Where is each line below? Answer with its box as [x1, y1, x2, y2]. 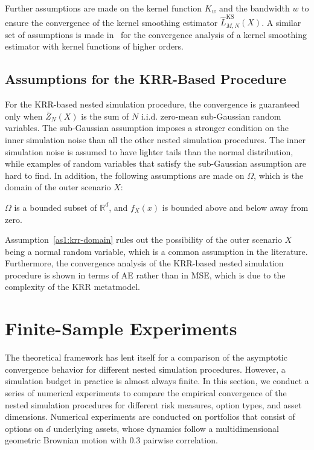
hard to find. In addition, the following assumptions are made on [5, 169, 245, 181]
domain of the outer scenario [5, 181, 111, 193]
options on [5, 422, 43, 434]
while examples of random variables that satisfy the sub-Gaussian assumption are [5, 157, 307, 170]
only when [5, 109, 43, 122]
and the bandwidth [219, 2, 290, 14]
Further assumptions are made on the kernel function [5, 2, 202, 14]
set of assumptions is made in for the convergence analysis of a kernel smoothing [5, 28, 307, 40]
